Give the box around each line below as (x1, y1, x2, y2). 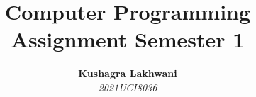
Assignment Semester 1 (11, 25, 245, 54)
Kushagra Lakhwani (78, 66, 177, 81)
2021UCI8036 (98, 79, 157, 94)
